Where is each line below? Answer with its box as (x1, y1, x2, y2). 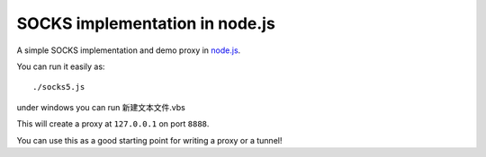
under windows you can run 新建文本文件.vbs (16, 101, 186, 112)
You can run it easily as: (16, 61, 105, 72)
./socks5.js (32, 82, 85, 92)
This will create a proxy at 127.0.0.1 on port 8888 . (16, 118, 210, 129)
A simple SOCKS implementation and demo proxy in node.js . (16, 45, 241, 56)
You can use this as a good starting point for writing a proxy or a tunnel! (16, 135, 283, 145)
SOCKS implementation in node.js (16, 13, 276, 33)
